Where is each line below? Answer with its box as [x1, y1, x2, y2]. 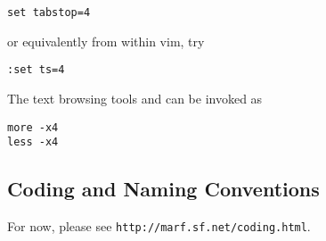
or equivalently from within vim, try [7, 31, 205, 50]
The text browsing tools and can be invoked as [7, 88, 263, 107]
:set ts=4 [7, 63, 65, 77]
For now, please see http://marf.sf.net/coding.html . [7, 217, 311, 236]
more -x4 [7, 120, 59, 134]
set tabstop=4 [7, 6, 91, 19]
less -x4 [7, 136, 59, 149]
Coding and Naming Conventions [7, 175, 320, 203]
